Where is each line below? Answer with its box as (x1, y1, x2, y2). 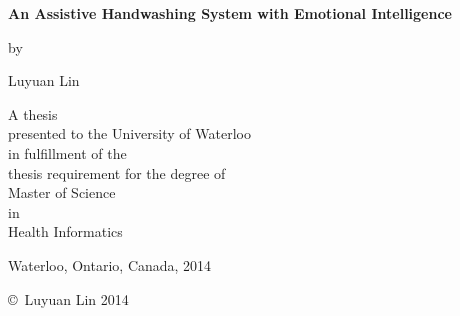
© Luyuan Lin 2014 (8, 288, 129, 309)
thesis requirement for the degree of (8, 162, 226, 183)
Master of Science (8, 182, 116, 203)
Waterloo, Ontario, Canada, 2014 (8, 254, 212, 275)
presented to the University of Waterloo (8, 123, 251, 144)
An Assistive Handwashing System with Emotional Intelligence (8, 3, 452, 23)
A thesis (8, 103, 58, 124)
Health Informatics (8, 221, 123, 242)
